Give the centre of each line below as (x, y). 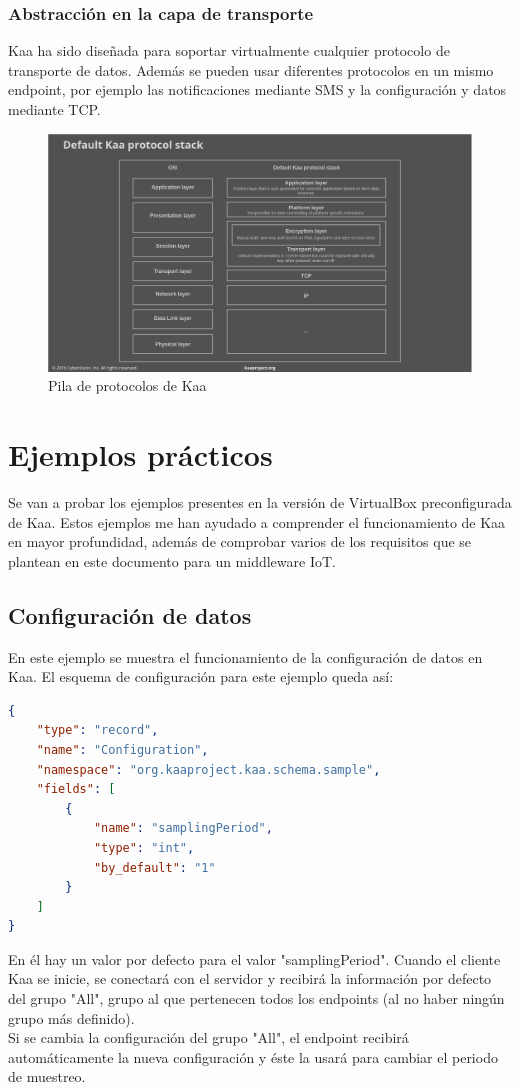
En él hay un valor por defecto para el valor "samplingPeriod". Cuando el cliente (254, 958)
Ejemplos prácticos (140, 454)
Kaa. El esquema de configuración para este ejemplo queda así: (201, 676)
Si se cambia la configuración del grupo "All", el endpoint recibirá (208, 1037)
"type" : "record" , (97, 730)
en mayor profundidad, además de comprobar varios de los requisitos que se (240, 541)
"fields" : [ (76, 789)
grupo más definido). (71, 1017)
